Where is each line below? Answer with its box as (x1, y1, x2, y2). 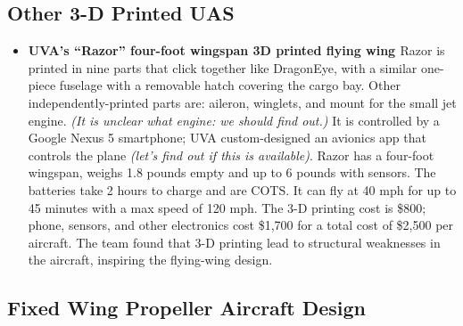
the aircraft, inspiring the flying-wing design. (28, 250, 273, 269)
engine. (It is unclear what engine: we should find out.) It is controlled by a (28, 110, 440, 129)
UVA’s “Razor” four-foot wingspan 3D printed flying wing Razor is (28, 41, 445, 60)
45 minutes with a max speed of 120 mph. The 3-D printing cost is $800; (28, 198, 426, 216)
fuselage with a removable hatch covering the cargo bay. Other (59, 76, 401, 94)
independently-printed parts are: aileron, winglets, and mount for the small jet (28, 93, 457, 111)
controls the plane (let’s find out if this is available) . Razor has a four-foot (28, 145, 434, 164)
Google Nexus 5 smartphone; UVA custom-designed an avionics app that (28, 128, 426, 147)
